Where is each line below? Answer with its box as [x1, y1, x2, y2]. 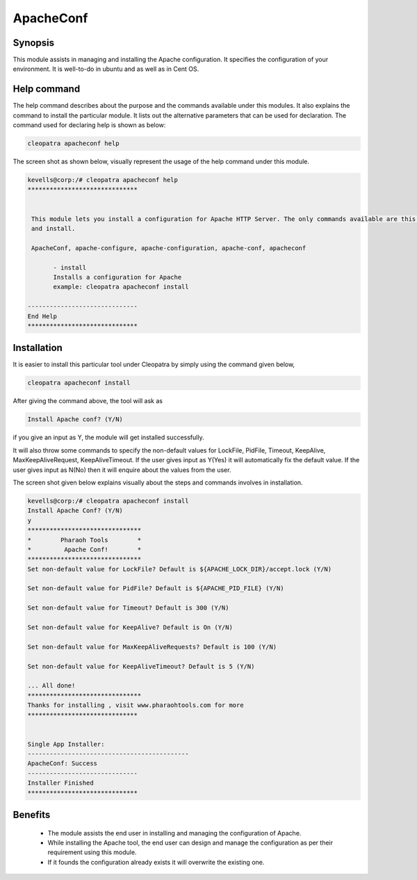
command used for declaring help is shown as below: [13, 121, 166, 129]
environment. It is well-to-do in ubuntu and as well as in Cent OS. [13, 65, 199, 73]
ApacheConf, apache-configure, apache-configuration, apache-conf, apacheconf [31, 244, 306, 252]
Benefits [13, 809, 51, 821]
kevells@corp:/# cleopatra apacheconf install [27, 497, 189, 505]
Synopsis [13, 37, 55, 49]
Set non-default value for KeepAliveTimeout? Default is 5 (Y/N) [27, 662, 255, 670]
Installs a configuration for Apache [53, 273, 182, 281]
